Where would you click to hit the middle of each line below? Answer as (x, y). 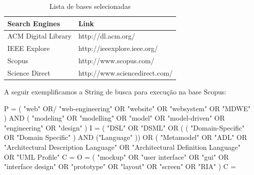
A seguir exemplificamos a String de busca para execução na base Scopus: (115, 92)
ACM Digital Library (39, 36)
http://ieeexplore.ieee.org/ (118, 48)
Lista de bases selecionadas (90, 6)
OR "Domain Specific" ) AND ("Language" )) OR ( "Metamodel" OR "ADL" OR (126, 137)
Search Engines (34, 23)
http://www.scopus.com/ (116, 61)
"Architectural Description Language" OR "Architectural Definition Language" (122, 147)
